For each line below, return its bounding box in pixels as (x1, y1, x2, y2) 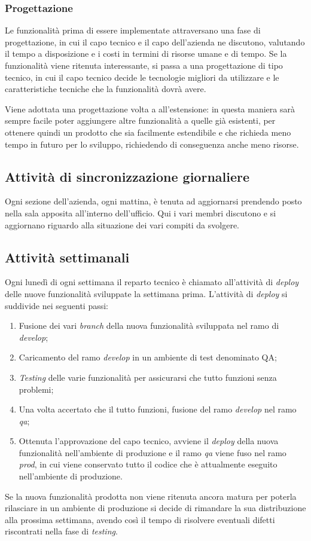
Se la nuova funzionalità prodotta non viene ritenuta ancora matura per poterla (5, 490, 297, 502)
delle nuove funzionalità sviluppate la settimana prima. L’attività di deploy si (5, 287, 288, 299)
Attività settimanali (5, 247, 130, 266)
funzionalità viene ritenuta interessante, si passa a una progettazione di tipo (5, 59, 283, 71)
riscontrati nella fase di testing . (5, 525, 118, 537)
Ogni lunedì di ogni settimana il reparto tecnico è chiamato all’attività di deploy (5, 276, 299, 288)
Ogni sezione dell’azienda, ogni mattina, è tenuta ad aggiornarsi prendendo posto (5, 195, 302, 207)
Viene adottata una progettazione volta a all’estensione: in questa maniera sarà (5, 102, 295, 115)
